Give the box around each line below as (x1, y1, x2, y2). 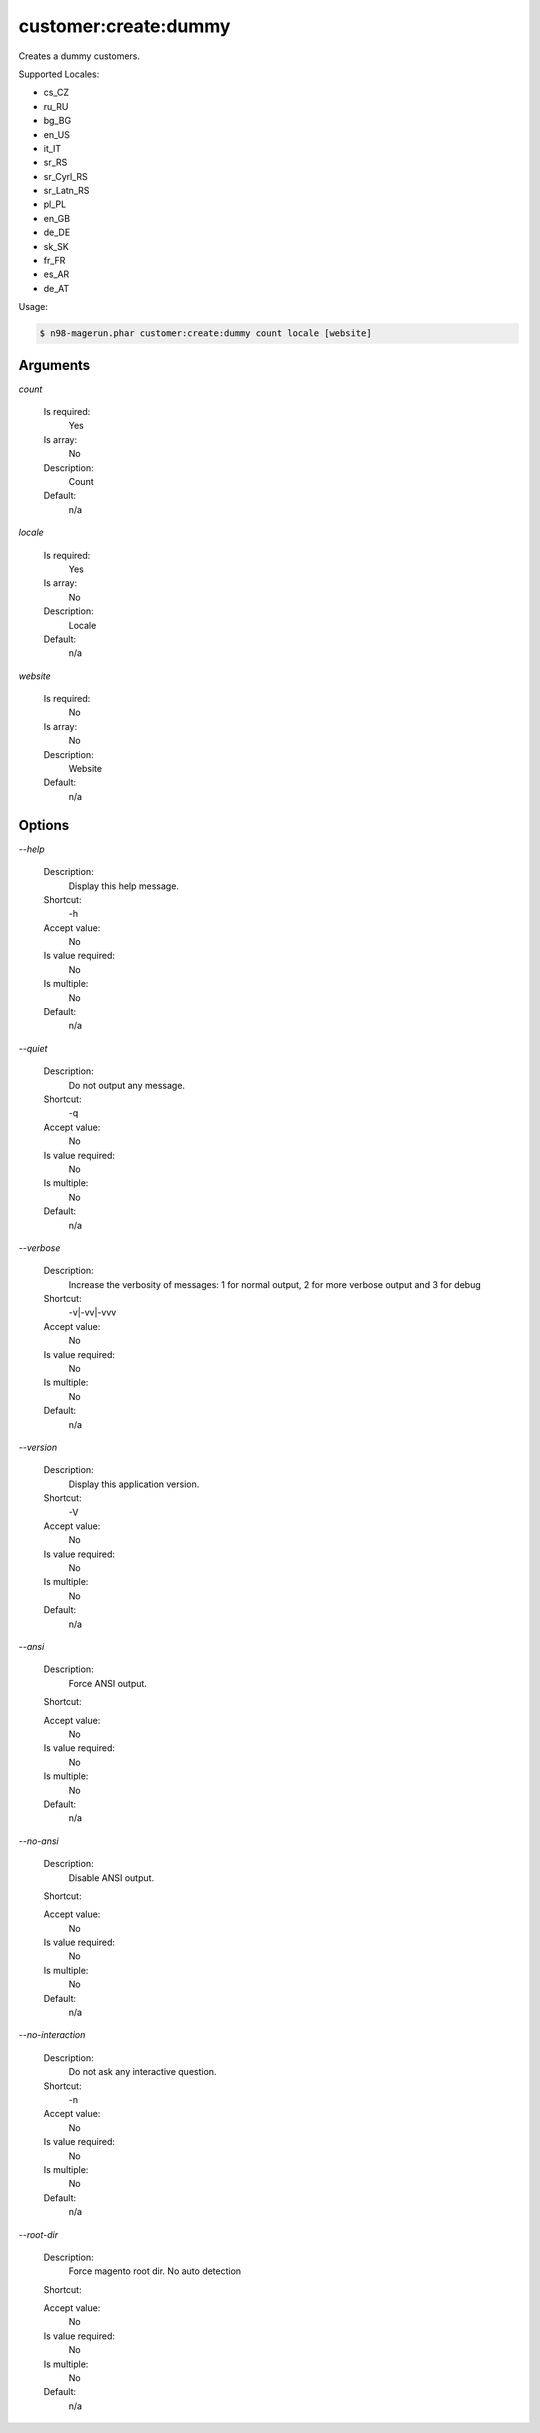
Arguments (18, 356, 91, 374)
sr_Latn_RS (43, 185, 90, 197)
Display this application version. (68, 1478, 200, 1490)
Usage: (18, 301, 49, 313)
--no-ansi (18, 1835, 59, 1847)
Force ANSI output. (68, 1677, 147, 1689)
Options (18, 816, 70, 834)
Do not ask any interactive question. (68, 2066, 217, 2078)
